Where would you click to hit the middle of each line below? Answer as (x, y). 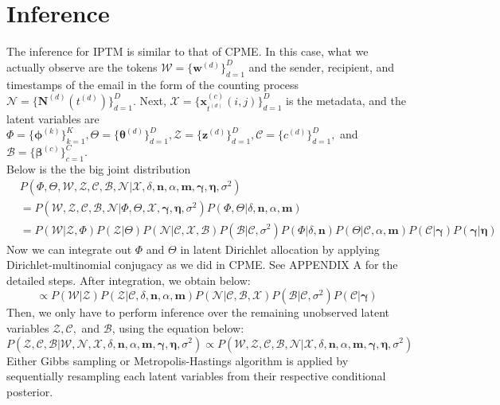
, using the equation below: (178, 327)
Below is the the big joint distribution (99, 168)
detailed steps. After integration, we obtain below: (129, 280)
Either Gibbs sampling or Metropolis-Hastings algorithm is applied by (178, 360)
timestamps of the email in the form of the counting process (153, 84)
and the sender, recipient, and (322, 66)
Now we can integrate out (69, 249)
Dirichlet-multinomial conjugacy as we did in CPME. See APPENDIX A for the (202, 265)
